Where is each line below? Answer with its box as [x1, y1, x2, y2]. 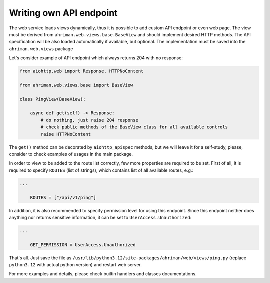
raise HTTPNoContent [40, 131, 91, 137]
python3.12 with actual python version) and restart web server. [9, 262, 142, 268]
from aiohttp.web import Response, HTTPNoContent [19, 68, 144, 74]
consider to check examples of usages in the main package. [9, 151, 133, 157]
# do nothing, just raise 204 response [40, 117, 138, 123]
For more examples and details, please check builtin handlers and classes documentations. [9, 271, 197, 277]
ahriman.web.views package [9, 45, 73, 52]
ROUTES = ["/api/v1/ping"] [30, 195, 97, 200]
